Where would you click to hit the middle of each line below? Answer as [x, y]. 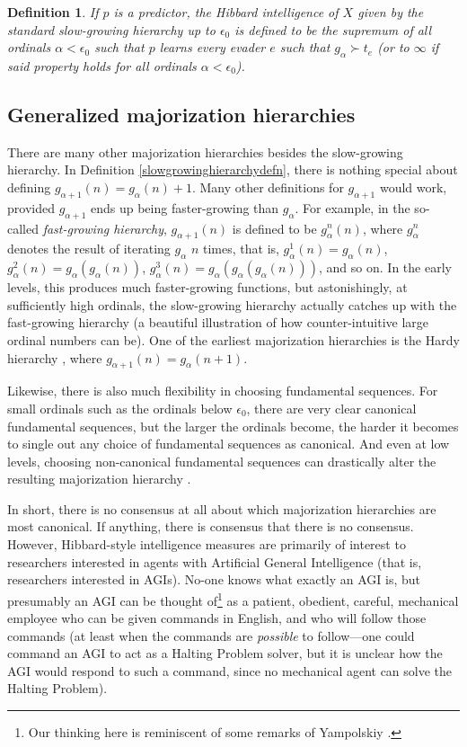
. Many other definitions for [268, 187]
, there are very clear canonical [331, 408]
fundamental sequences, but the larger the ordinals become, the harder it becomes [233, 426]
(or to [393, 47]
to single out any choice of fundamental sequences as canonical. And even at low [229, 444]
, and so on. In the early [385, 267]
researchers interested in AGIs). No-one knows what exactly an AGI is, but [214, 579]
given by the [391, 12]
